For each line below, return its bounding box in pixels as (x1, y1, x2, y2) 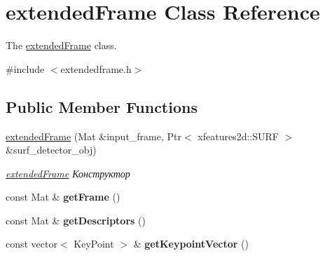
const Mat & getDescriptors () (6, 213, 146, 227)
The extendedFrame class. (6, 38, 117, 53)
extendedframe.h (60, 61, 132, 76)
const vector (6, 236, 57, 251)
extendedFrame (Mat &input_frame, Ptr (6, 128, 181, 143)
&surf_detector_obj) (6, 142, 97, 157)
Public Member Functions (6, 95, 198, 117)
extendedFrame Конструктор (6, 166, 130, 180)
